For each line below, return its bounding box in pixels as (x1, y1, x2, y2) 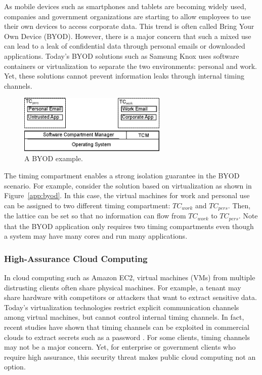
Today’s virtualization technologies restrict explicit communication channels (4, 302, 239, 312)
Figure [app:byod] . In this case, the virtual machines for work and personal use (4, 190, 250, 201)
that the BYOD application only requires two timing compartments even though (4, 220, 254, 231)
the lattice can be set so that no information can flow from (4, 210, 186, 221)
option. (4, 361, 26, 372)
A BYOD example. (24, 153, 83, 164)
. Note (238, 210, 258, 221)
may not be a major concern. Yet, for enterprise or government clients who (4, 342, 236, 352)
